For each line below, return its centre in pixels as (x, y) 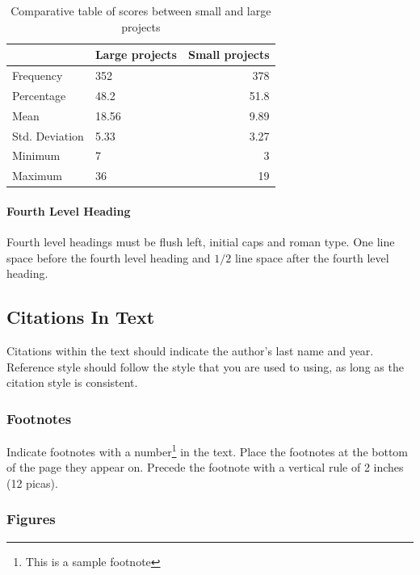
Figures (31, 519)
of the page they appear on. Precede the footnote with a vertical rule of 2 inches (205, 467)
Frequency (38, 76)
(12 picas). (32, 483)
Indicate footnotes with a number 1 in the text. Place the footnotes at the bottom (208, 450)
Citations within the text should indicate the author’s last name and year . (190, 351)
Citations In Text (81, 317)
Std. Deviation (48, 135)
